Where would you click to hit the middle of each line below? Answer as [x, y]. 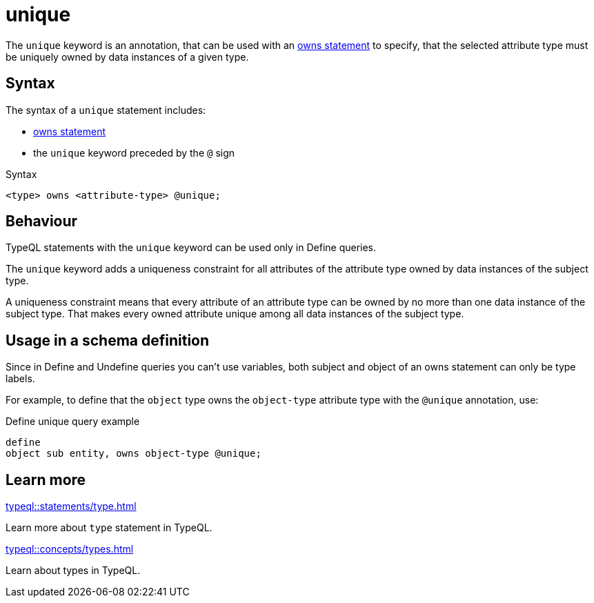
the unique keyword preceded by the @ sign [134, 152]
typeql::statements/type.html [71, 506]
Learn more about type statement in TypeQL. [109, 528]
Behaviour [42, 221]
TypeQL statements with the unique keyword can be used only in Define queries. [191, 248]
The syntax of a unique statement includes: [106, 110]
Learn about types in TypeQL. [73, 571]
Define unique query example [73, 422]
